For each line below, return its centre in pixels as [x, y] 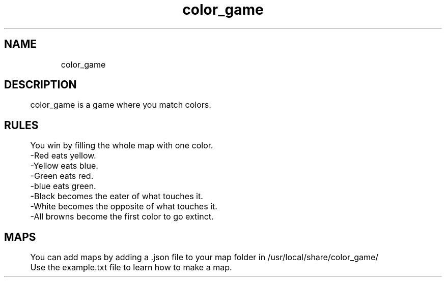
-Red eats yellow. [63, 156]
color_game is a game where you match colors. [121, 105]
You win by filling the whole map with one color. [122, 146]
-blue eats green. [63, 186]
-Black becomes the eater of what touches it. [117, 196]
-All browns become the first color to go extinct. [122, 217]
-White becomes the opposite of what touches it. [124, 207]
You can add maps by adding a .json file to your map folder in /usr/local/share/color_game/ [204, 257]
